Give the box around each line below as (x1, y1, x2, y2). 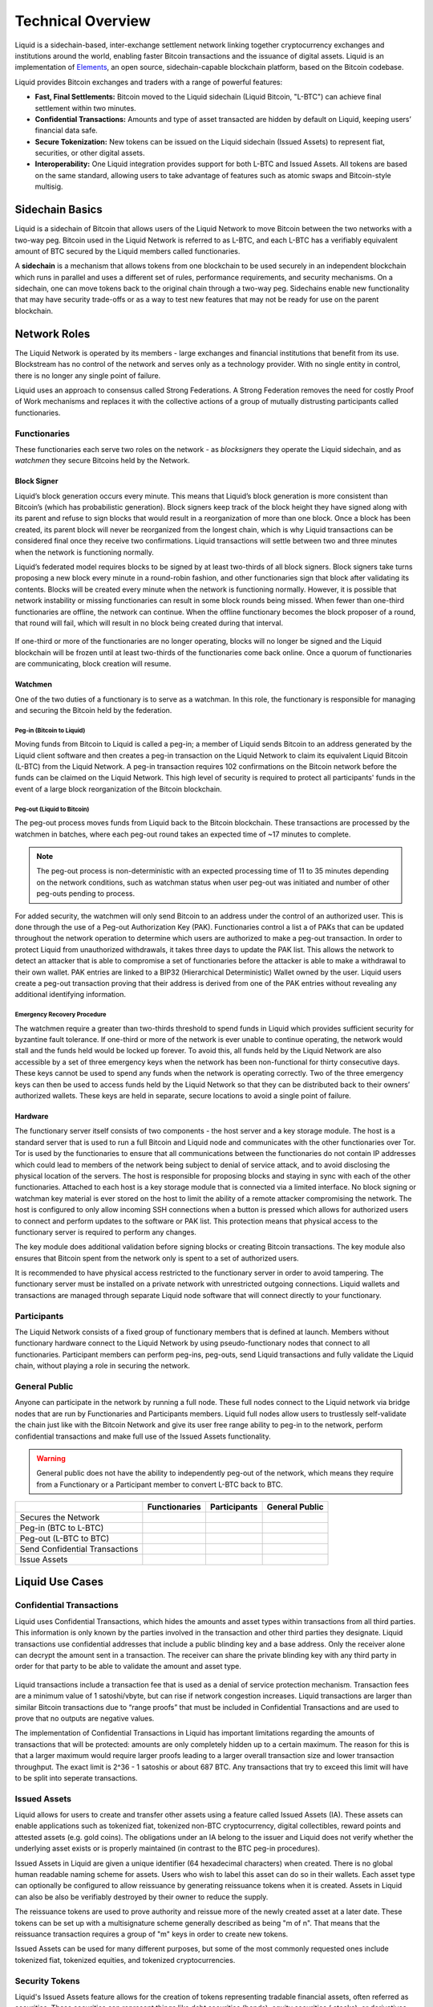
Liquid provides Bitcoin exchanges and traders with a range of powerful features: (14, 77, 283, 87)
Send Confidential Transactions (19, 1544, 139, 1555)
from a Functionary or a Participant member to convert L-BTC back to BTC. (36, 1480, 284, 1489)
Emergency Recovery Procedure (14, 1011, 107, 1019)
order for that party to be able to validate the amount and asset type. (14, 1662, 242, 1671)
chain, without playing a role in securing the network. (14, 1361, 191, 1370)
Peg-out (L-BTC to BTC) (19, 1533, 110, 1545)
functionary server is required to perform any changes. (14, 1227, 196, 1236)
